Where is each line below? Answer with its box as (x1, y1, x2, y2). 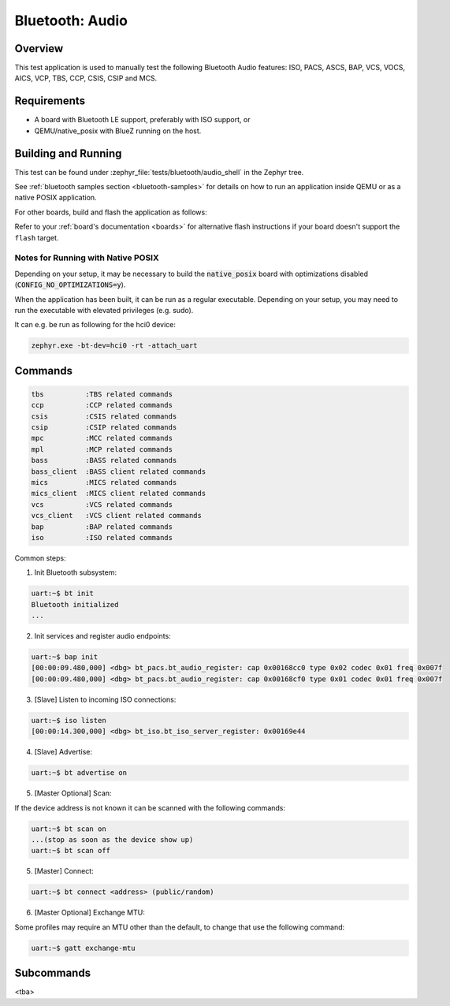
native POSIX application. (14, 193, 98, 203)
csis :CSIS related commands (31, 412, 177, 421)
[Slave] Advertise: (34, 747, 93, 757)
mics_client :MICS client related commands (31, 489, 206, 498)
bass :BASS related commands (31, 456, 177, 465)
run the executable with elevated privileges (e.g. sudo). (14, 305, 194, 315)
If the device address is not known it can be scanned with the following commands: (14, 803, 286, 812)
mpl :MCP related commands (31, 445, 173, 453)
